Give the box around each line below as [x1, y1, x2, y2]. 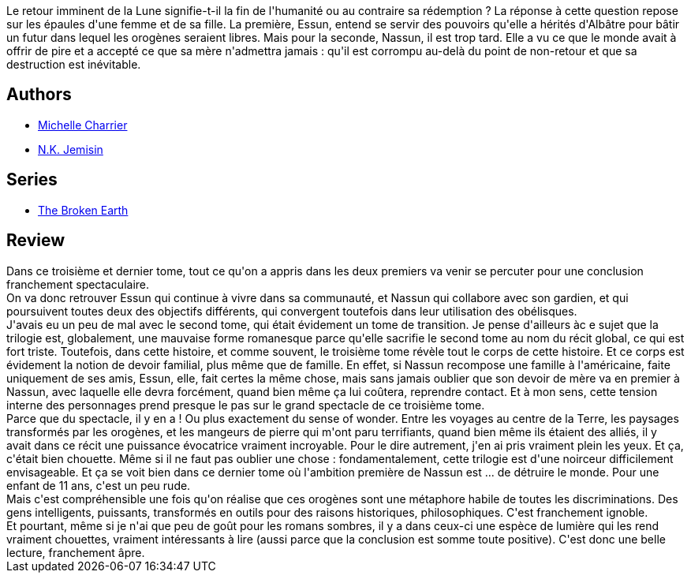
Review [6, 230, 65, 251]
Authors [6, 84, 72, 105]
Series [6, 170, 58, 190]
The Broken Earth [38, 203, 129, 217]
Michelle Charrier [38, 118, 128, 132]
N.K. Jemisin [38, 142, 103, 156]
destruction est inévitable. [6, 58, 141, 71]
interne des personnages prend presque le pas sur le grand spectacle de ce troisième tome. [6, 398, 485, 412]
